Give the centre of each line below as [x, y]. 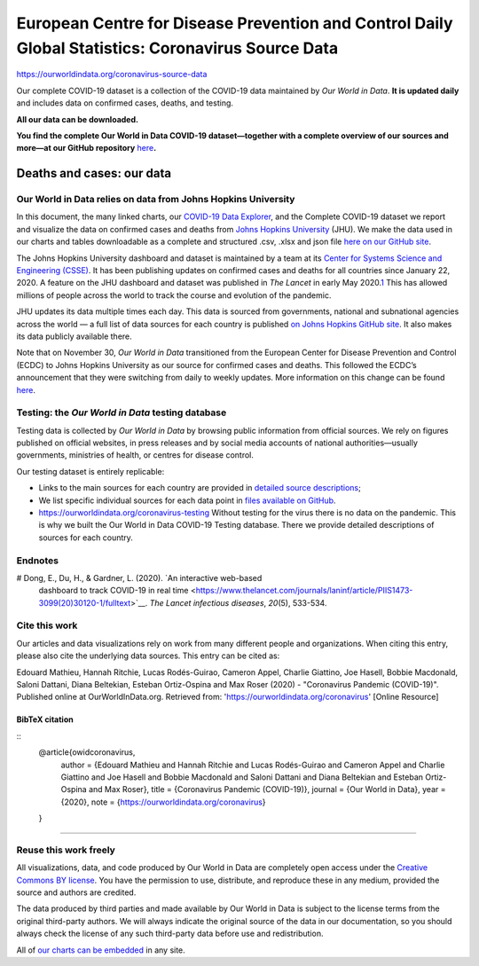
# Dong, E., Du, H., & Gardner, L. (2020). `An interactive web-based [139, 577]
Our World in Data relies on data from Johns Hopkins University [156, 200]
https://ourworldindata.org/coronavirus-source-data [112, 75]
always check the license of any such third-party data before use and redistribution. [170, 934]
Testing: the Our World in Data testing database [122, 412]
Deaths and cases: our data [94, 173]
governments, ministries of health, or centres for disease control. [135, 455]
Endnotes [38, 561]
